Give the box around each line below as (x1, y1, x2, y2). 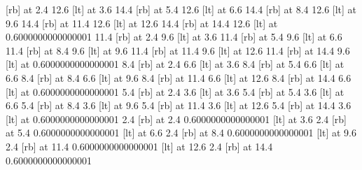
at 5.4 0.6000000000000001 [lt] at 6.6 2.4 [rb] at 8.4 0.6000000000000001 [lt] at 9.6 (6, 125, 356, 140)
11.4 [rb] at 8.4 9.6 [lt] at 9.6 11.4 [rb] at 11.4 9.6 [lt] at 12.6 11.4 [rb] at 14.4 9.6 (6, 43, 350, 57)
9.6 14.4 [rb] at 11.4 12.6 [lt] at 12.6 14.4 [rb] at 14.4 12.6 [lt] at (6, 15, 278, 30)
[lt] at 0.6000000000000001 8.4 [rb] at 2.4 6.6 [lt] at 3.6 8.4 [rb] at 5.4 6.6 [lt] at (6, 57, 344, 71)
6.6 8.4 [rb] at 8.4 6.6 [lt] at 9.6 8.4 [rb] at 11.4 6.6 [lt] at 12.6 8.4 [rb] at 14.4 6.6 (6, 70, 351, 85)
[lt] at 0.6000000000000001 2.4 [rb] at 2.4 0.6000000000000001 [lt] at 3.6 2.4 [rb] (6, 111, 347, 126)
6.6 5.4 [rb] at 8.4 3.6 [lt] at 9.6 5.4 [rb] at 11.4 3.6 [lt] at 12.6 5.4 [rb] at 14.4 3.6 (6, 98, 351, 113)
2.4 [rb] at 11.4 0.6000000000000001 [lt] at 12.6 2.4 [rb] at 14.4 (6, 139, 273, 153)
